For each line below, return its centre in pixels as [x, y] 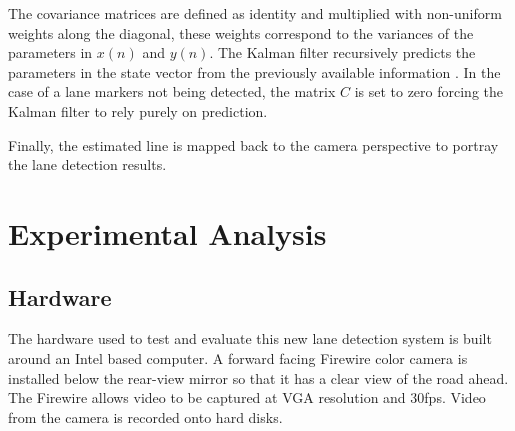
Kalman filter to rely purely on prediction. [138, 110]
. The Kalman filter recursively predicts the [342, 52]
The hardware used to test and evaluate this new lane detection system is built [250, 338]
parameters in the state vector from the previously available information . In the [254, 71]
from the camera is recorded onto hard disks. [145, 416]
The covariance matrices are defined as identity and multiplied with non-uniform [255, 13]
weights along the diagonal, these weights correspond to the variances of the [241, 32]
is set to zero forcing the [429, 91]
